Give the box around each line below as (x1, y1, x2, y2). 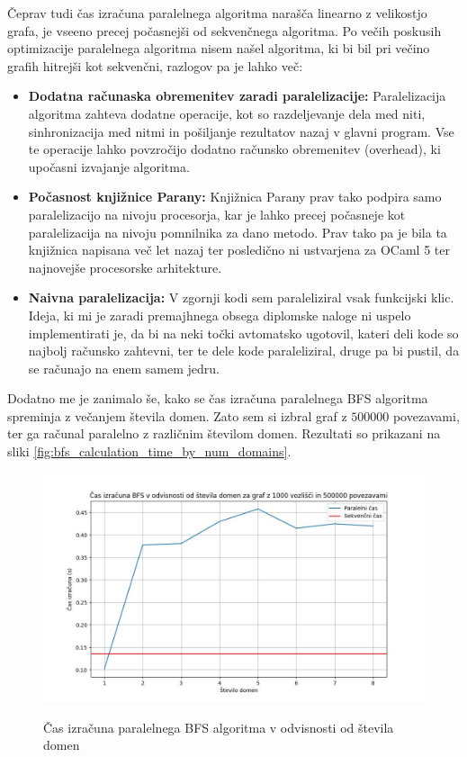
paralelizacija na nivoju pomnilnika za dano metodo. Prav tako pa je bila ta (28, 222, 447, 241)
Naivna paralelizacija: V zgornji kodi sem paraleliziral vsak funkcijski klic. (28, 288, 454, 307)
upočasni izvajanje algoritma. (28, 157, 190, 176)
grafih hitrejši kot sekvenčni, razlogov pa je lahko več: (7, 56, 303, 75)
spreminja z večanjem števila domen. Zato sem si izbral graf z (7, 406, 347, 425)
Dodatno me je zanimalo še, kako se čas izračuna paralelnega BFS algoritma (7, 389, 428, 408)
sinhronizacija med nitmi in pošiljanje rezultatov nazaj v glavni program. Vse (28, 122, 454, 140)
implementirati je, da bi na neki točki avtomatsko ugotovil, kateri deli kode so (28, 323, 459, 342)
